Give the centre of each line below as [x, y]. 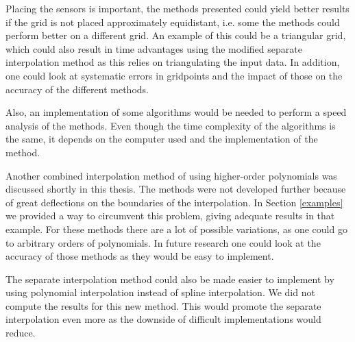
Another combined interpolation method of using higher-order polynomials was [171, 175]
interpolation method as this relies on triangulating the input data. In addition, [173, 62]
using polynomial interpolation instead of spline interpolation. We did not [160, 292]
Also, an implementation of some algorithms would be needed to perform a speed [176, 112]
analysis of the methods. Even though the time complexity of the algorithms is [171, 125]
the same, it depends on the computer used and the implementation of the [162, 139]
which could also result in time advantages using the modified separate [154, 48]
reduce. [21, 333]
